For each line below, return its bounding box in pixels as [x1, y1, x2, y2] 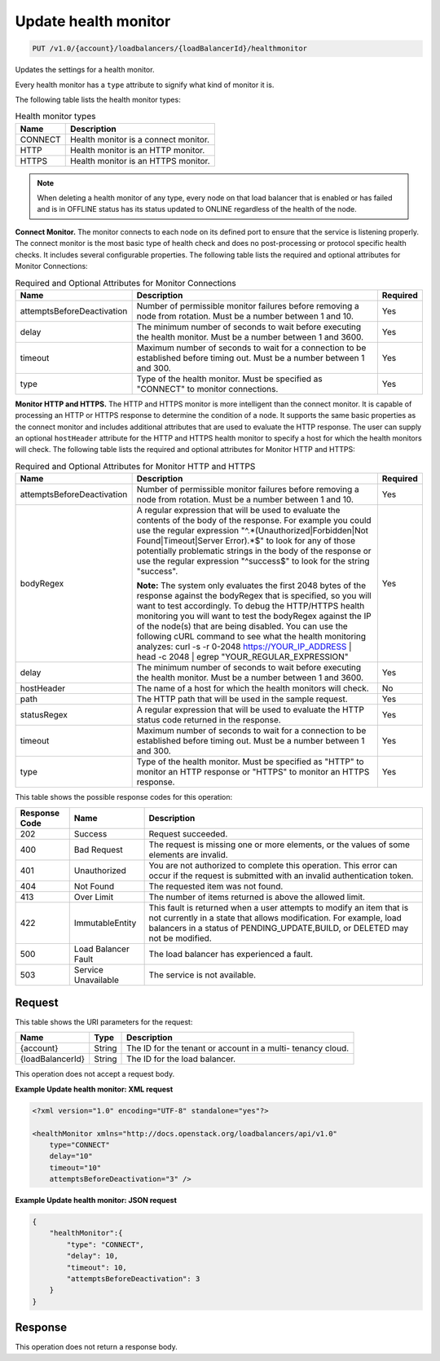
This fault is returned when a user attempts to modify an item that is [148, 902, 409, 913]
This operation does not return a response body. [15, 1342, 178, 1352]
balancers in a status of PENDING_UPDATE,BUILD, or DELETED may [148, 922, 409, 933]
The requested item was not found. [148, 880, 284, 892]
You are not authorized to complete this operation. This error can [148, 859, 398, 871]
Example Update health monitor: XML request [15, 1084, 174, 1094]
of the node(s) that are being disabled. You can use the [136, 621, 348, 632]
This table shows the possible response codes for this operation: [15, 792, 233, 802]
